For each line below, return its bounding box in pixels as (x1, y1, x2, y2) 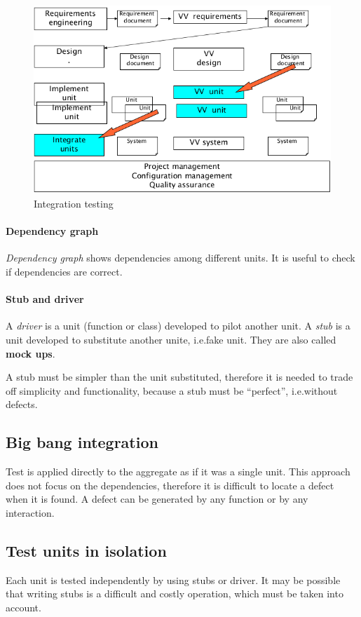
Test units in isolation (6, 539, 167, 561)
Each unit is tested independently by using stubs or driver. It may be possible (6, 572, 341, 587)
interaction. (6, 505, 55, 520)
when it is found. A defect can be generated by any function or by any (6, 491, 308, 506)
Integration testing (34, 196, 114, 211)
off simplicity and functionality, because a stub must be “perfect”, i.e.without (6, 383, 338, 398)
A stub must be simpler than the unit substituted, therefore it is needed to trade (6, 369, 353, 384)
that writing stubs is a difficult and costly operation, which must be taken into (6, 586, 343, 601)
